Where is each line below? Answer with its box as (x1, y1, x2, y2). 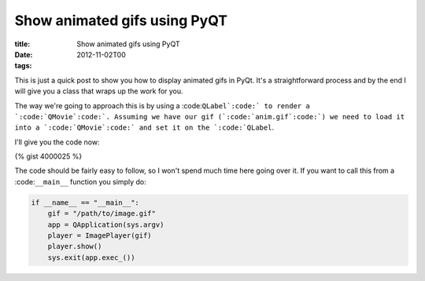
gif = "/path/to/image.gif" (47, 209, 157, 218)
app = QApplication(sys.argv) (47, 220, 164, 229)
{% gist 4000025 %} (14, 151, 83, 161)
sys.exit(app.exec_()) (47, 253, 135, 262)
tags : (14, 61, 32, 71)
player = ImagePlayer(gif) (47, 232, 153, 239)
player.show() (47, 242, 102, 251)
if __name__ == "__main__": (31, 198, 139, 207)
